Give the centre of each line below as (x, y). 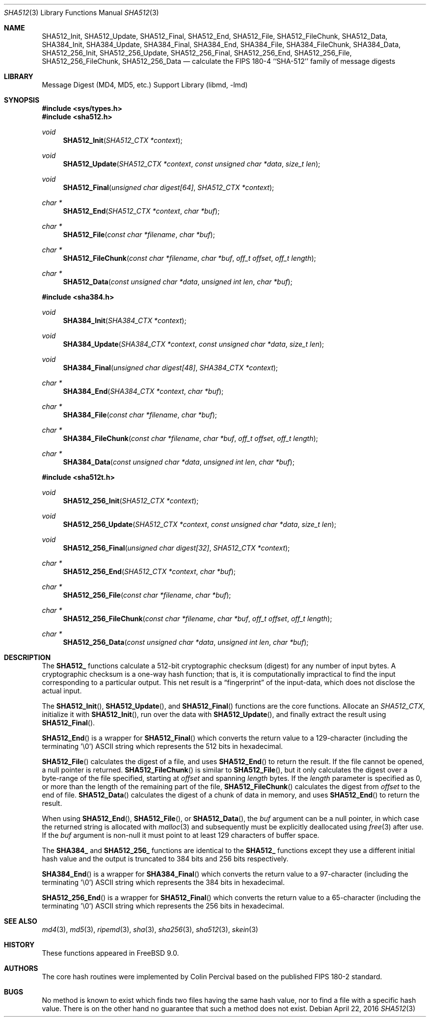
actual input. (62, 691)
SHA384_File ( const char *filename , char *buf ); (140, 415)
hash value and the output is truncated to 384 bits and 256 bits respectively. (165, 859)
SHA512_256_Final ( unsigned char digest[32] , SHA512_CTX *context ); (176, 548)
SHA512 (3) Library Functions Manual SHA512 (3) (81, 13)
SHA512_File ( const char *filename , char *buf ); (139, 235)
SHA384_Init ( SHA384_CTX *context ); (125, 320)
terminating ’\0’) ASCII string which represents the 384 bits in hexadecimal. (163, 882)
